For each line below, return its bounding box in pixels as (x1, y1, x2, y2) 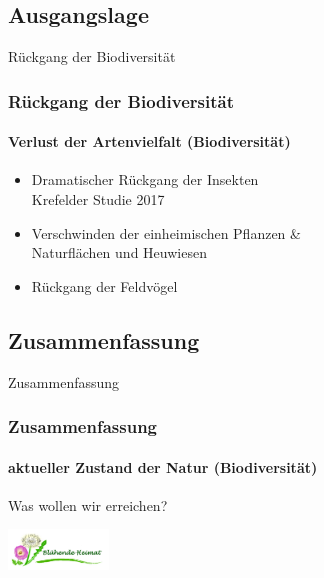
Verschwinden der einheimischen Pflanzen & (31, 222, 301, 243)
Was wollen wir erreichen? (8, 494, 168, 515)
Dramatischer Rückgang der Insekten (31, 169, 259, 190)
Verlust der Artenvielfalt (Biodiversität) (8, 131, 291, 152)
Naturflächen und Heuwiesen (31, 242, 207, 263)
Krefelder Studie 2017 (31, 189, 165, 210)
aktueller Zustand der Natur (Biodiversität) (8, 456, 318, 477)
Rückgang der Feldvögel (31, 275, 178, 296)
